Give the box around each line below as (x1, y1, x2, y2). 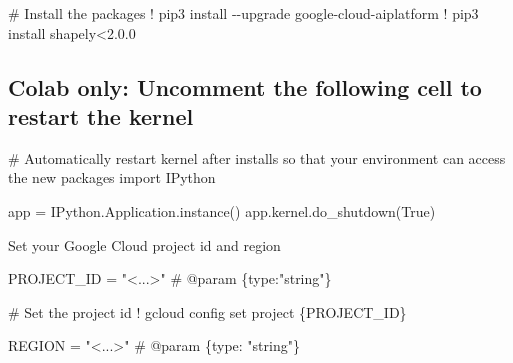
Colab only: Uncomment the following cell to (8, 71, 482, 102)
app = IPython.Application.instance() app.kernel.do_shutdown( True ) (8, 200, 436, 221)
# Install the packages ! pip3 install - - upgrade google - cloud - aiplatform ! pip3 (8, 3, 479, 23)
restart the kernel (8, 100, 194, 131)
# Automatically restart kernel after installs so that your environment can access (8, 147, 506, 168)
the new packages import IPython (8, 167, 216, 188)
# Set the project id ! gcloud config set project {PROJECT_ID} (8, 301, 407, 322)
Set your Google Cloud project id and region (8, 234, 281, 255)
